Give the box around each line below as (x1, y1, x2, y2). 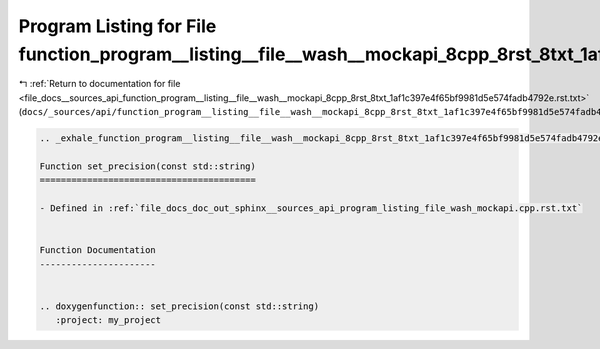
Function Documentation (39, 245, 157, 256)
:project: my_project (55, 315, 162, 326)
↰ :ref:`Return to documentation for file (18, 78, 181, 90)
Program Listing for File (18, 15, 217, 37)
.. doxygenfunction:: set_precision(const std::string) (39, 300, 320, 312)
